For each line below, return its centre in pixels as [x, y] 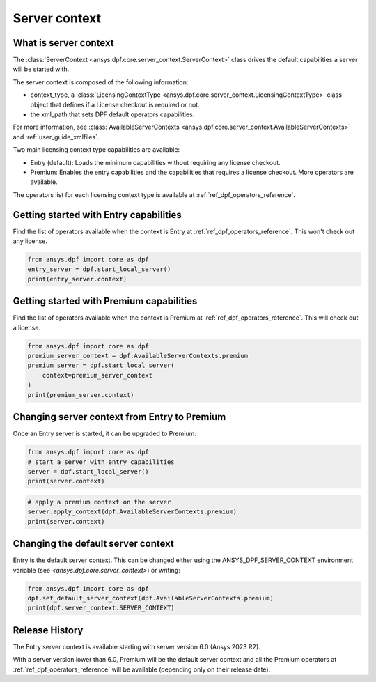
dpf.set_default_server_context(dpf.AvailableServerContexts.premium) [151, 598]
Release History [48, 630]
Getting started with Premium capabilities [105, 301]
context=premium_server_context [97, 375]
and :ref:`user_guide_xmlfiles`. [56, 137]
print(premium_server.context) [81, 395]
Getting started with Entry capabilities [97, 215]
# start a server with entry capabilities [101, 462]
